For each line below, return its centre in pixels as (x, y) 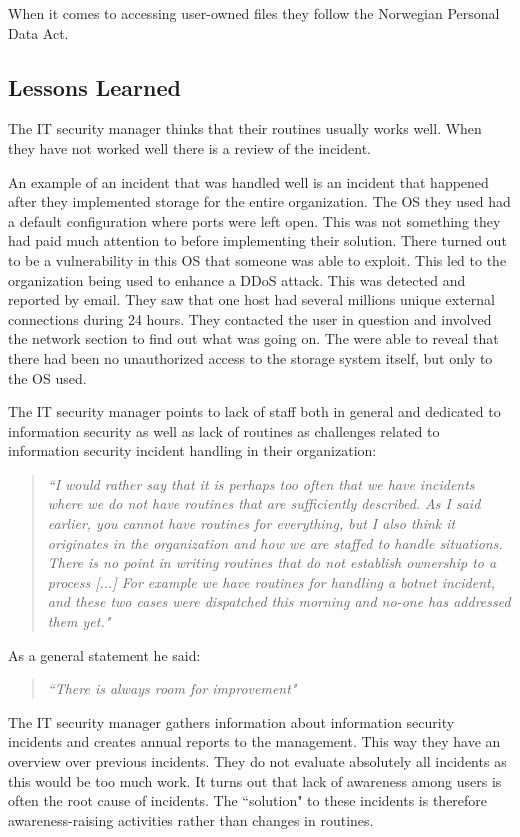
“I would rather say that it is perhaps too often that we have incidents (261, 483)
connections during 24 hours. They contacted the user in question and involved (250, 318)
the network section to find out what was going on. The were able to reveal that (253, 338)
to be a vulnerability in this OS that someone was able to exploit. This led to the (257, 259)
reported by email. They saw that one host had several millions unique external (251, 299)
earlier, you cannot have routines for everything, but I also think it (251, 523)
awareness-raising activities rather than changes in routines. (191, 819)
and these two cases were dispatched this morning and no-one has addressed (279, 601)
